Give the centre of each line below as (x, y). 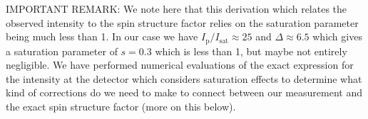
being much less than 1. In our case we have (102, 36)
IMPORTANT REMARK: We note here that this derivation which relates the (177, 8)
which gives (337, 36)
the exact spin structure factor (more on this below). (121, 107)
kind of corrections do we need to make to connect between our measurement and (184, 92)
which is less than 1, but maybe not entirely (251, 51)
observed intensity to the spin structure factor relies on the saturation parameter (182, 22)
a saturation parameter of (62, 51)
